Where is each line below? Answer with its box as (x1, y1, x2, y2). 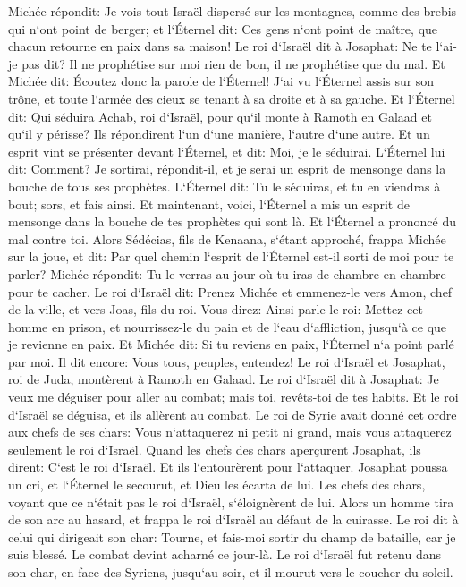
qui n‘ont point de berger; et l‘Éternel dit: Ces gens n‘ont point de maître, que (8, 19, 438, 38)
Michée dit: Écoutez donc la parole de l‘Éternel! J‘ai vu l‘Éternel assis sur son (8, 72, 435, 90)
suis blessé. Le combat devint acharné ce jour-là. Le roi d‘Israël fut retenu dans (8, 545, 442, 564)
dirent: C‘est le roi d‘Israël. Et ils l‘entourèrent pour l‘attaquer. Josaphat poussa (8, 457, 448, 476)
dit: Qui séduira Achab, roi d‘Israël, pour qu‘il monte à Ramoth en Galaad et (8, 106, 432, 125)
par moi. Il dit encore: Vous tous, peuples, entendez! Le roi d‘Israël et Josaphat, (8, 352, 445, 370)
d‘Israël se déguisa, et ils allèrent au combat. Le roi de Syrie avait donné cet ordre (8, 404, 457, 423)
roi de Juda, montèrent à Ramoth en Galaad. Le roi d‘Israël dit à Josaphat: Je (8, 370, 439, 388)
